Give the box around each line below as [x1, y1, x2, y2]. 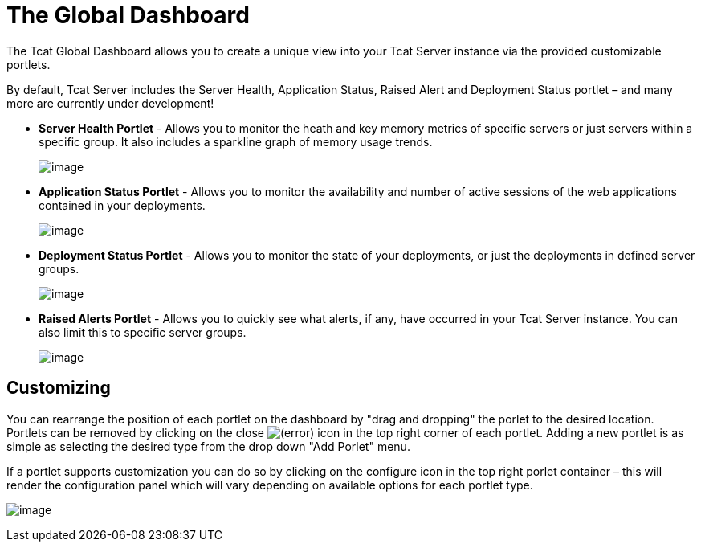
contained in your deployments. [39, 198, 206, 212]
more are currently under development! [6, 96, 214, 110]
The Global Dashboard [6, 2, 250, 29]
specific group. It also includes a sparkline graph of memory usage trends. [39, 134, 433, 149]
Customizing [6, 378, 111, 399]
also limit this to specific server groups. [39, 325, 247, 339]
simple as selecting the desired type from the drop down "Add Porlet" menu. [6, 439, 410, 453]
